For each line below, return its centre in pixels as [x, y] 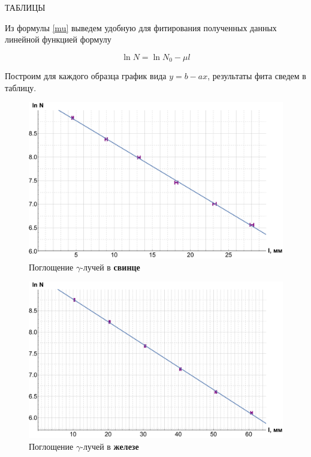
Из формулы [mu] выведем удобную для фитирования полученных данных [141, 27]
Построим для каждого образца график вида [86, 76]
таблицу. [21, 87]
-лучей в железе [110, 446]
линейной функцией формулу [58, 39]
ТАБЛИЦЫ [25, 7]
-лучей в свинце [110, 267]
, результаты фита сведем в [257, 76]
